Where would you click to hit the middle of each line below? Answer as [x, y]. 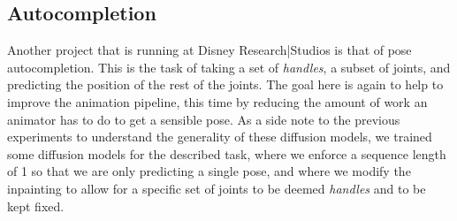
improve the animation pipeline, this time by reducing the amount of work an [217, 101]
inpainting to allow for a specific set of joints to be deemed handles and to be [217, 188]
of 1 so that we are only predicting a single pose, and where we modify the [209, 171]
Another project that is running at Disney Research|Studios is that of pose [209, 50]
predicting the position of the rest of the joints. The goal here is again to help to [225, 84]
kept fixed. [36, 206]
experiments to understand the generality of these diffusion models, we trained [220, 137]
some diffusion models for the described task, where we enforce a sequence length [227, 153]
